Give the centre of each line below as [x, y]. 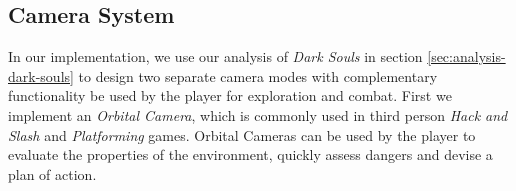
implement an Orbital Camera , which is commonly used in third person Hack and [258, 114]
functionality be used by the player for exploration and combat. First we [230, 95]
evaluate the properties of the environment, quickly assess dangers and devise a [250, 154]
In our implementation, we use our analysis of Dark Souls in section [215, 56]
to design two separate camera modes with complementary [258, 75]
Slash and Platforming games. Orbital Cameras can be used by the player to [242, 134]
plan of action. [52, 173]
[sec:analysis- [466, 56]
